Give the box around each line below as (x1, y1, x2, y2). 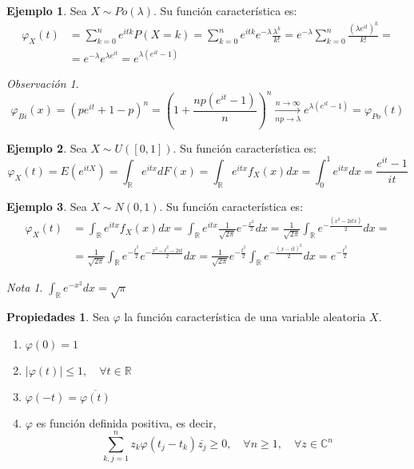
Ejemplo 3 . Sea (6, 197, 87, 214)
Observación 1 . (6, 74, 79, 91)
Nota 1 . (6, 279, 43, 296)
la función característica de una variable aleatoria (124, 308, 366, 325)
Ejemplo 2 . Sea (6, 139, 87, 156)
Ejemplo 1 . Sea (6, 2, 87, 18)
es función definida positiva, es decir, (36, 414, 217, 431)
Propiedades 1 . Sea (6, 308, 109, 325)
